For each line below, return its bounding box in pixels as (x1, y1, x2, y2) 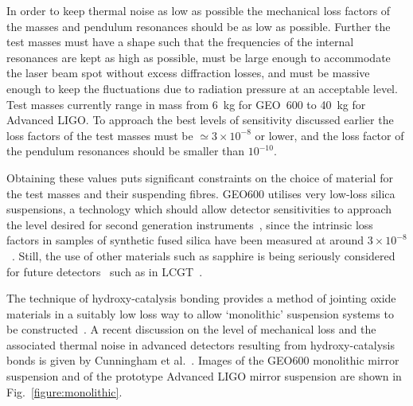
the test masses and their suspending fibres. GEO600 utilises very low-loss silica (6, 185, 395, 201)
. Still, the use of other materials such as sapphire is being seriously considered (12, 247, 395, 264)
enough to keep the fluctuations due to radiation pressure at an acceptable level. (6, 80, 398, 96)
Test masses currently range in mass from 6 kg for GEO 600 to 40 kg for (6, 96, 366, 112)
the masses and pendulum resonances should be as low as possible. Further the (6, 18, 391, 34)
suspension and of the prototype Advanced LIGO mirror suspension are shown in (6, 368, 402, 385)
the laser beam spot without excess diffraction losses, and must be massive (6, 64, 370, 81)
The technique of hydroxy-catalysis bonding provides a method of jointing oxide (6, 290, 396, 306)
